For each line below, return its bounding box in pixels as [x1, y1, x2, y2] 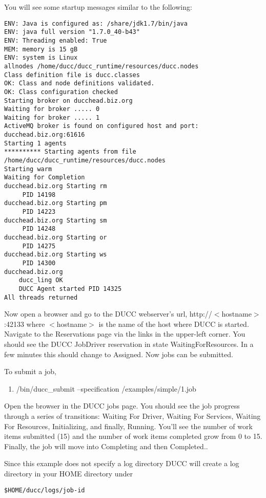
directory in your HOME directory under [4, 468, 133, 478]
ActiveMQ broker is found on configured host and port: [4, 122, 199, 130]
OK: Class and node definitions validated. [4, 80, 155, 87]
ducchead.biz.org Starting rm [4, 182, 107, 190]
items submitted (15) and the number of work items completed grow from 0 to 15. [4, 431, 262, 441]
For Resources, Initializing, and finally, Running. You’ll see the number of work [4, 420, 253, 431]
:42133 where [4, 318, 45, 329]
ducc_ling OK [18, 276, 63, 284]
